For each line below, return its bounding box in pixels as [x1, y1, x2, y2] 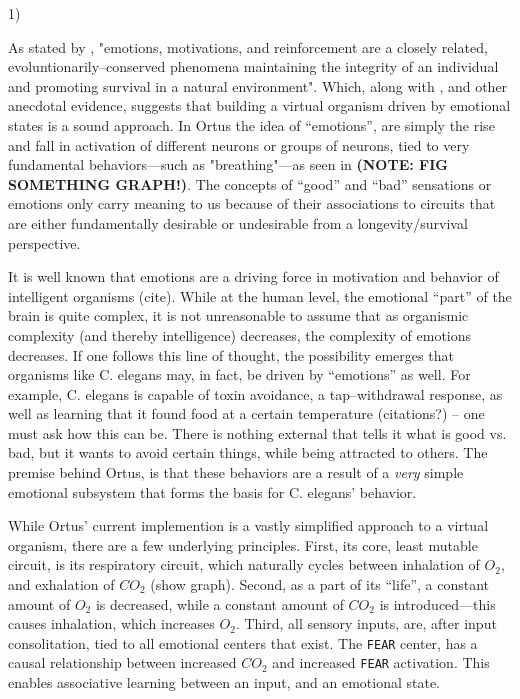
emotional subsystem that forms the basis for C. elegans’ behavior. [8, 481, 417, 502]
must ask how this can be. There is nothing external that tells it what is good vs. [8, 422, 507, 443]
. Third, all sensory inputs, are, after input [235, 613, 497, 634]
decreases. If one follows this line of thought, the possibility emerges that [8, 344, 454, 365]
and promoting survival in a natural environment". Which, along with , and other [8, 75, 508, 96]
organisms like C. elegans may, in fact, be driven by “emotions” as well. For [8, 364, 471, 385]
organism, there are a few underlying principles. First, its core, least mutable [8, 534, 478, 555]
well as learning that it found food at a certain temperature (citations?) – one [8, 403, 485, 424]
